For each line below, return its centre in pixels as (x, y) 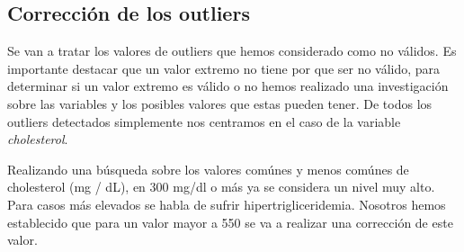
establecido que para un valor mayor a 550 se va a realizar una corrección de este (230, 222)
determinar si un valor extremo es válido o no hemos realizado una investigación (228, 86)
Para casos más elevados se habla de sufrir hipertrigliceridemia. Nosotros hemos (227, 204)
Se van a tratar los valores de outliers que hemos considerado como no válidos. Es (232, 51)
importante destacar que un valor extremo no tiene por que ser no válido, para (224, 68)
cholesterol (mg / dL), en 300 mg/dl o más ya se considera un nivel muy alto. (221, 187)
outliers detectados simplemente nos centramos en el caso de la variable (204, 121)
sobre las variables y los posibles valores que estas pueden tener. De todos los (220, 103)
